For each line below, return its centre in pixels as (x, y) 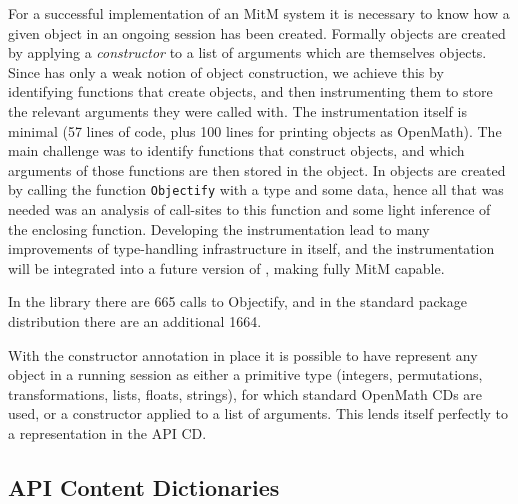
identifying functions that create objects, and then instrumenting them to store (250, 91)
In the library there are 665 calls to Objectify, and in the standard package (237, 301)
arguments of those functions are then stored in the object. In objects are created (257, 169)
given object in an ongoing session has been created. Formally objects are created (257, 32)
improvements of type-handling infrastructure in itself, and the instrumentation (251, 248)
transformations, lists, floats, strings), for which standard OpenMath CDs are (245, 393)
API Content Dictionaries (144, 486)
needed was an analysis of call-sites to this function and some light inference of (249, 209)
